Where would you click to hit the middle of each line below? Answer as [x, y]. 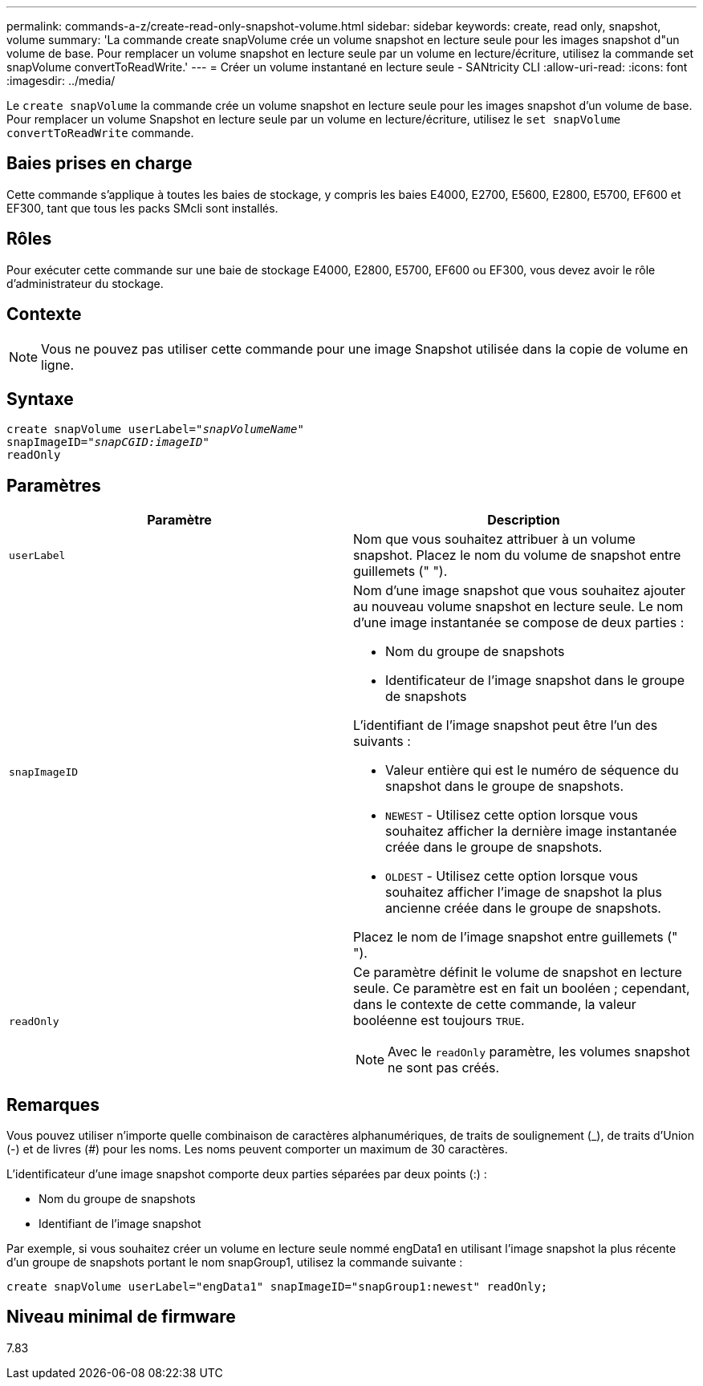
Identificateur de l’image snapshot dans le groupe [535, 681]
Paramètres [54, 485]
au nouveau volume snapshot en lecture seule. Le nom [518, 607]
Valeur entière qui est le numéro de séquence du [532, 770]
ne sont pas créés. [444, 1068]
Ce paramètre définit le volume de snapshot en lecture [518, 973]
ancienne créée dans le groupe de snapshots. [523, 908]
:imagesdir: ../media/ [61, 81]
